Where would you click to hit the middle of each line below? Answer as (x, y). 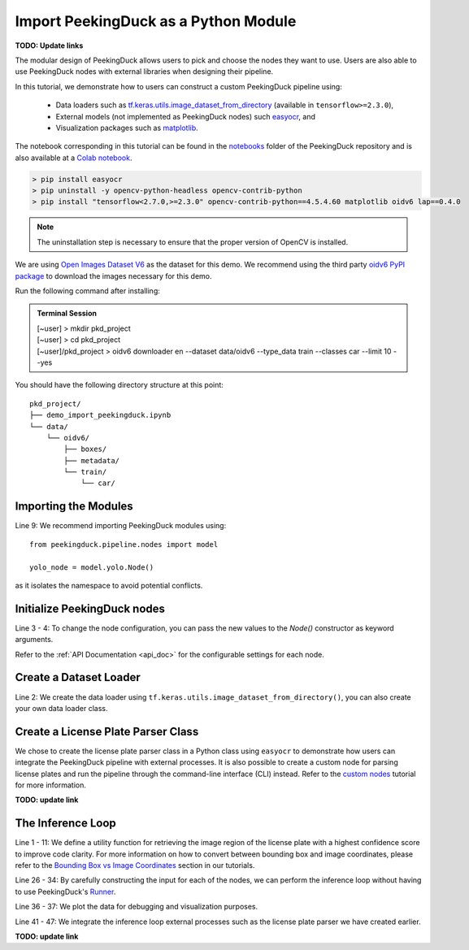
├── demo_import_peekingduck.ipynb (100, 415)
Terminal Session (67, 314)
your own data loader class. (61, 708)
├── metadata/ (92, 460)
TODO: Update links (49, 46)
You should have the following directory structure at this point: (119, 385)
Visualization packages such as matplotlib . (127, 128)
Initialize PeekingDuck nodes (90, 608)
